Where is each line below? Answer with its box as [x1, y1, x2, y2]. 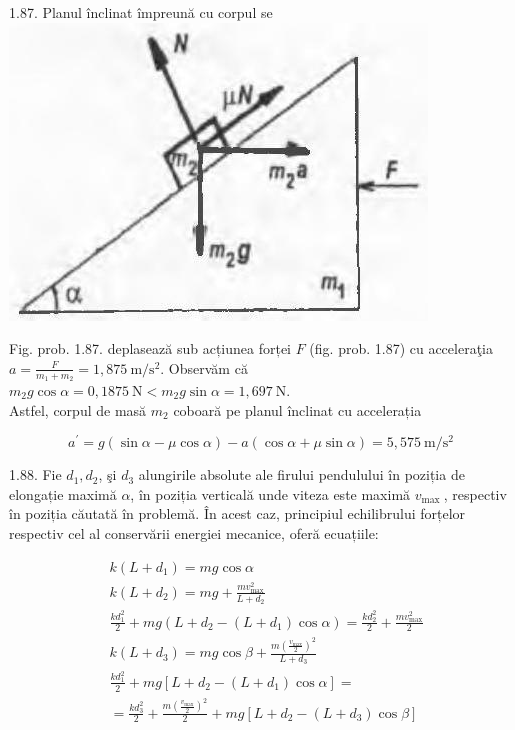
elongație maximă [9, 483, 117, 504]
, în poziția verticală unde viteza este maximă [130, 483, 411, 504]
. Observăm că [160, 357, 248, 378]
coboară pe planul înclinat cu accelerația [173, 399, 422, 420]
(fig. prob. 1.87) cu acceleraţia [309, 338, 493, 359]
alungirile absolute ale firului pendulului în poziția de [138, 464, 465, 485]
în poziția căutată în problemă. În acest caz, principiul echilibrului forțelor [9, 503, 466, 524]
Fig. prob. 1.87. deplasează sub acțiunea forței [9, 338, 292, 359]
